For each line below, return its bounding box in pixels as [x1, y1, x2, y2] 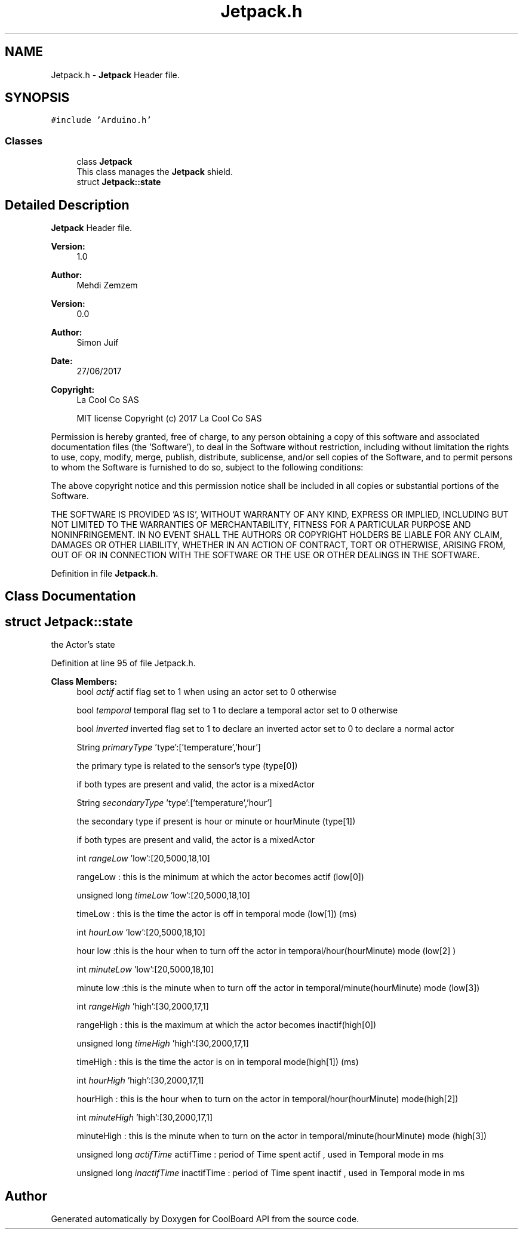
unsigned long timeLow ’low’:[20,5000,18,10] [76, 890, 250, 901]
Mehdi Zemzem [76, 280, 138, 291]
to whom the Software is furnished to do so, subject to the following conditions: [51, 462, 364, 473]
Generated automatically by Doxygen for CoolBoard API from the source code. [51, 1214, 359, 1224]
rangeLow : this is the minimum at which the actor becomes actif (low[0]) [76, 872, 364, 882]
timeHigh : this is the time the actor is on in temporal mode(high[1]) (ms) [76, 1057, 359, 1067]
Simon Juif [76, 337, 119, 348]
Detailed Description [5, 197, 130, 213]
